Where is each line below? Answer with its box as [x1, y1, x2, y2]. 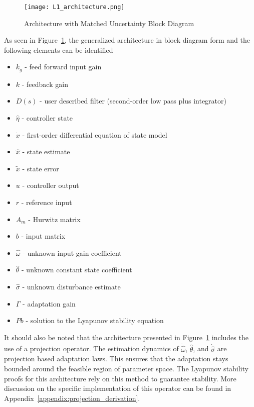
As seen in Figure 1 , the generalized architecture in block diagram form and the [4, 35, 250, 45]
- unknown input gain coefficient [23, 247, 122, 258]
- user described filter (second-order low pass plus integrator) [40, 95, 226, 106]
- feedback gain [22, 78, 68, 89]
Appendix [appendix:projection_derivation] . [4, 392, 140, 403]
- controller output [22, 180, 79, 190]
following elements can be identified [4, 44, 113, 55]
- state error [22, 163, 59, 173]
